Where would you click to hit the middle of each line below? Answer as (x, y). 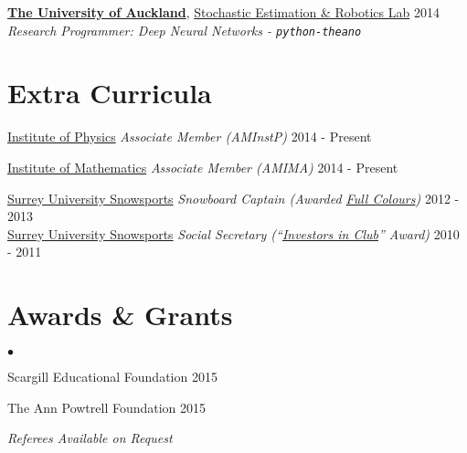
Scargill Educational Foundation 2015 (112, 377)
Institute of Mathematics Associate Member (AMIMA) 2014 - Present (203, 167)
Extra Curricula (110, 93)
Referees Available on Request (90, 438)
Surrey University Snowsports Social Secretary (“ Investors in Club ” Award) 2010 (233, 233)
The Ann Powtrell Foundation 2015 (107, 407)
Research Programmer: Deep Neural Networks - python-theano (185, 30)
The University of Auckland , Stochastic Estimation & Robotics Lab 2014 (223, 12)
